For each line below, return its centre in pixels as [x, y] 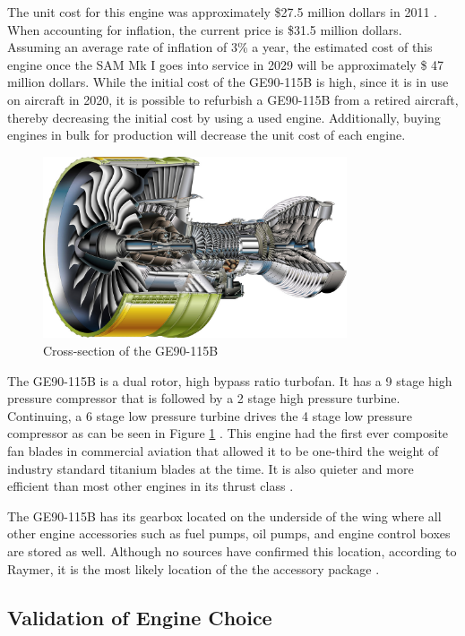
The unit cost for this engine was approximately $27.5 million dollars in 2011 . [222, 12]
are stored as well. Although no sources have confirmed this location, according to [232, 550]
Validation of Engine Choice [140, 617]
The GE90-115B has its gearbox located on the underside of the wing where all [224, 516]
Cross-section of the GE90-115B [131, 351]
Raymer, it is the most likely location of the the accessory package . [194, 568]
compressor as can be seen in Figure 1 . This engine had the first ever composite [228, 433]
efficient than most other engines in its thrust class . [151, 486]
